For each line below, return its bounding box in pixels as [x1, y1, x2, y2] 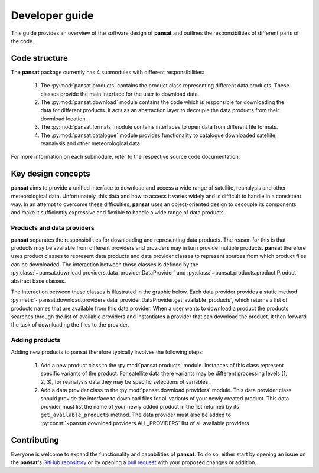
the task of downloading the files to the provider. [11, 321, 129, 328]
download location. [40, 115, 87, 122]
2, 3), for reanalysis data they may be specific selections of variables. [40, 378, 210, 385]
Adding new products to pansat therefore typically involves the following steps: [11, 348, 204, 355]
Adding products [11, 336, 61, 344]
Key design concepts [11, 169, 91, 179]
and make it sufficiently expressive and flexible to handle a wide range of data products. [11, 209, 226, 216]
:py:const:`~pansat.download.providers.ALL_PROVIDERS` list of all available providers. [40, 419, 251, 426]
